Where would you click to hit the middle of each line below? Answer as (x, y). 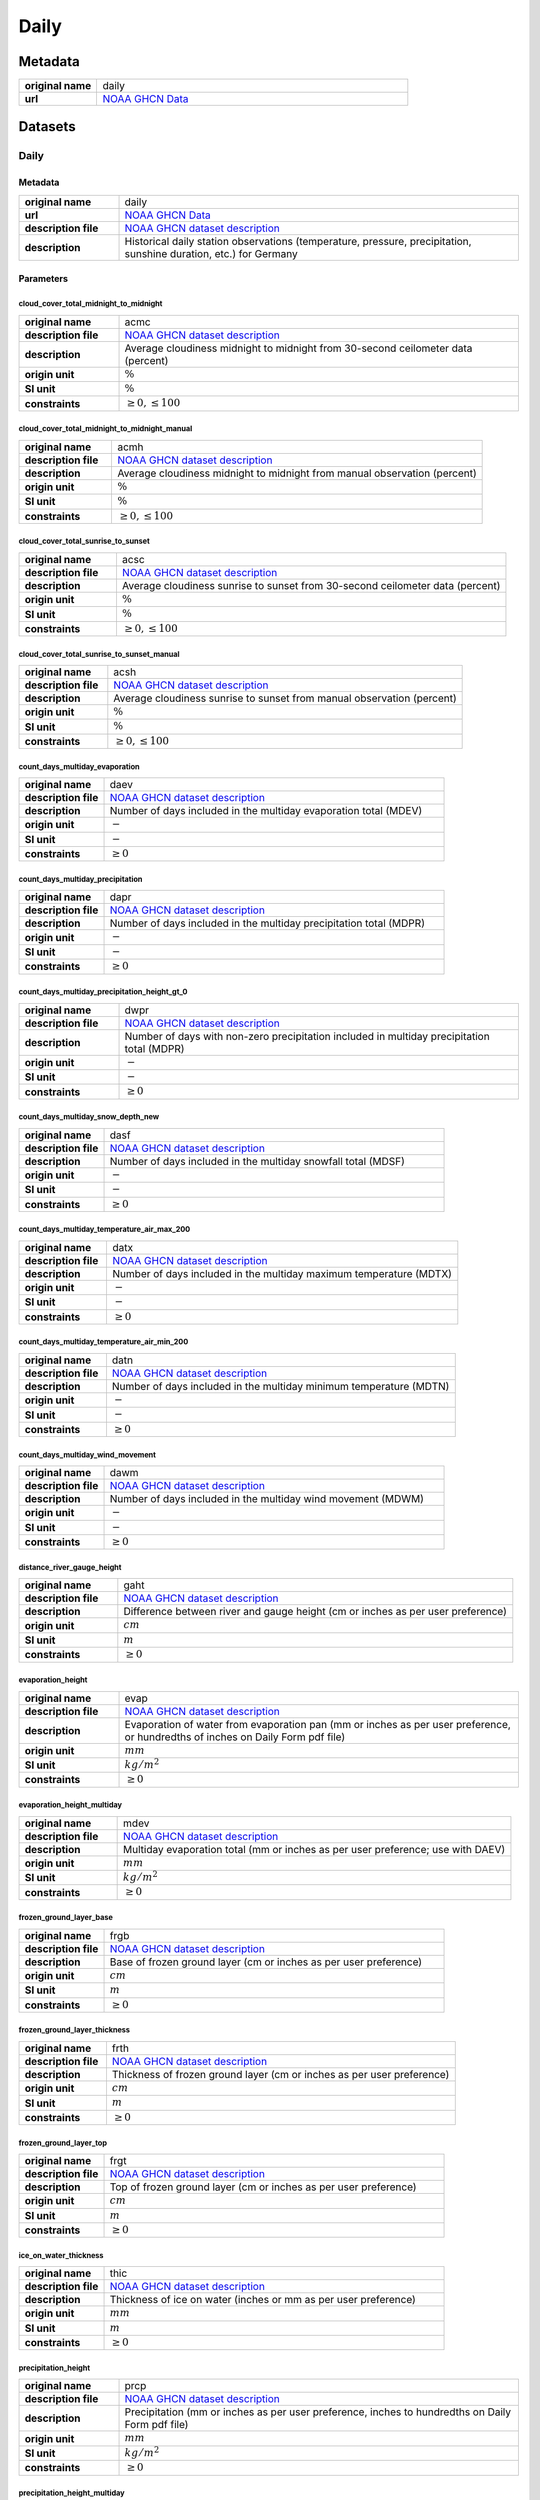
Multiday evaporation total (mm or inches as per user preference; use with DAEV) (314, 1849)
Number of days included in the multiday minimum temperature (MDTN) (280, 1387)
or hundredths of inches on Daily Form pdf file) (235, 1737)
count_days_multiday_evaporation (79, 766)
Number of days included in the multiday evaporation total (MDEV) (266, 811)
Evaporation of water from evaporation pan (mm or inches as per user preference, (318, 1724)
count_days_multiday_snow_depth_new (89, 1117)
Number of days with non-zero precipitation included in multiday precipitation (307, 1036)
